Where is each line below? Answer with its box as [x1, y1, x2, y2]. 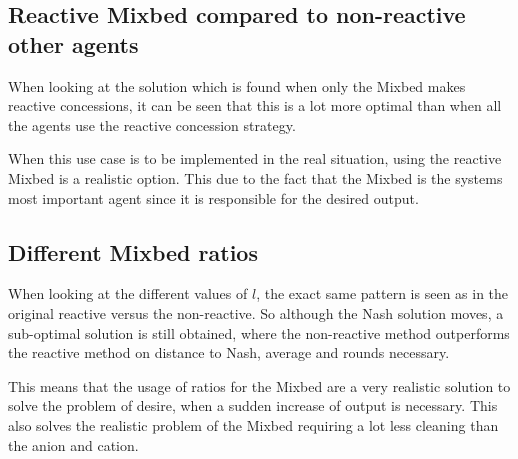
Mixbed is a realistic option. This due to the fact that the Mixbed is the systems [8, 167, 503, 188]
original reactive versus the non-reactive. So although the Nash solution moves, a [8, 302, 504, 323]
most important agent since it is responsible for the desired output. [8, 187, 419, 208]
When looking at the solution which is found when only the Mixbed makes [8, 75, 466, 96]
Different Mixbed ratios [8, 236, 258, 267]
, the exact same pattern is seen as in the [256, 283, 509, 304]
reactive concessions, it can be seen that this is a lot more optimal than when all [8, 95, 502, 116]
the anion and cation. [8, 434, 139, 455]
